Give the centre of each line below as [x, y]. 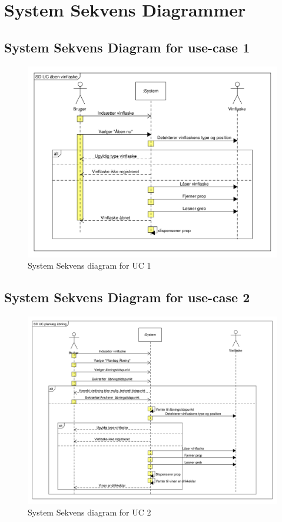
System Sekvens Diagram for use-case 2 [127, 297]
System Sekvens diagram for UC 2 [89, 512]
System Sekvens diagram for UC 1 [89, 265]
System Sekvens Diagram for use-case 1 [127, 47]
